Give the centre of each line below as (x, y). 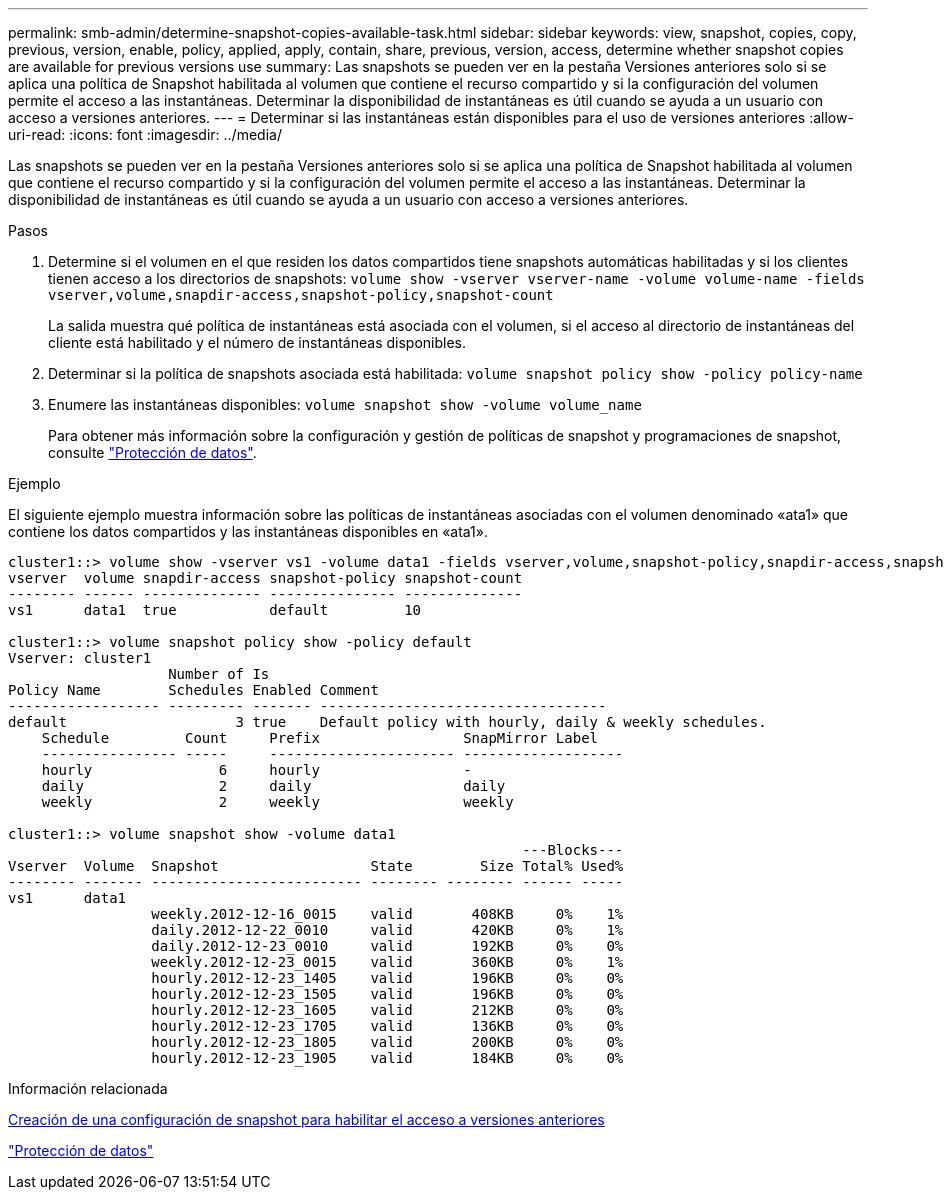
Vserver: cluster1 (80, 658)
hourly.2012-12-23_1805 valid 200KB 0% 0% (387, 1042)
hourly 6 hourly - (256, 770)
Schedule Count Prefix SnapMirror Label (320, 738)
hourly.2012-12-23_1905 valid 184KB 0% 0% (387, 1058)
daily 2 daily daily (273, 786)
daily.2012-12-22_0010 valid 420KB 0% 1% (387, 930)
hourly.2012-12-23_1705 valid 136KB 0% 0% (387, 1026)
